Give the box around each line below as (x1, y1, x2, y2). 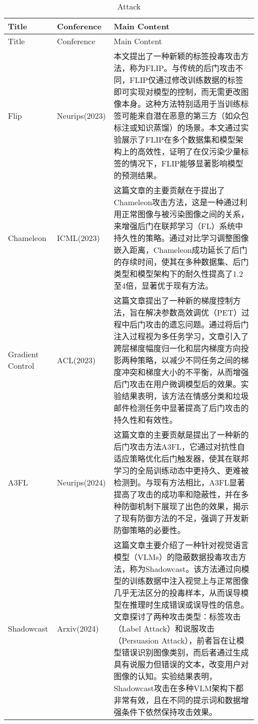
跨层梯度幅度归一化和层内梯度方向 (114, 342, 241, 354)
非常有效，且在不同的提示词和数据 (114, 694, 241, 706)
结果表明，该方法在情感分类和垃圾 (122, 390, 249, 402)
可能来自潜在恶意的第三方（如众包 (122, 110, 249, 121)
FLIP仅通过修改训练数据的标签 (129, 74, 244, 85)
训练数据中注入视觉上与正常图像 (129, 575, 249, 586)
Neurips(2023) (57, 109, 106, 121)
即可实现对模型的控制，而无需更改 (114, 86, 241, 97)
